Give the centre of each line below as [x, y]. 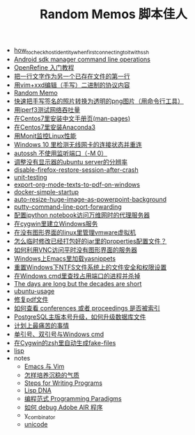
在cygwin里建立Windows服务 [56, 223]
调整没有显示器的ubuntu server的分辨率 [71, 161]
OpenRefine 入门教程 [44, 68]
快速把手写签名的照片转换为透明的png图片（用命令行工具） [99, 101]
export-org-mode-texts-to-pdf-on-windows [77, 184]
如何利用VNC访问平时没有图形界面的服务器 [76, 250]
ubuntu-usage [34, 291]
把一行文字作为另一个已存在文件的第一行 [72, 76]
